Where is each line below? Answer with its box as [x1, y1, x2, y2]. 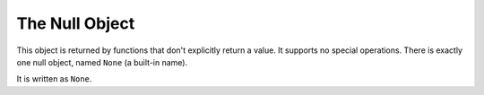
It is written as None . [16, 73, 92, 84]
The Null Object [16, 13, 135, 33]
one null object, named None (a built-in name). [16, 56, 188, 67]
